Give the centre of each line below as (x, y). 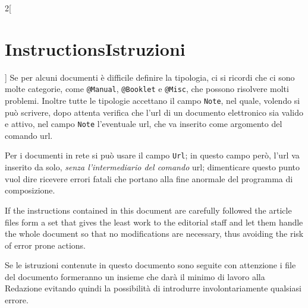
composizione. (30, 190)
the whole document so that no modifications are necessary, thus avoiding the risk (154, 234)
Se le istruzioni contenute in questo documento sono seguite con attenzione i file (150, 265)
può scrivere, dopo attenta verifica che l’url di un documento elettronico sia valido (154, 112)
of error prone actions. (45, 245)
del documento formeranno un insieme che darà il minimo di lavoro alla (135, 276)
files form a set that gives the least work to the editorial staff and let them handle (154, 222)
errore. (17, 300)
